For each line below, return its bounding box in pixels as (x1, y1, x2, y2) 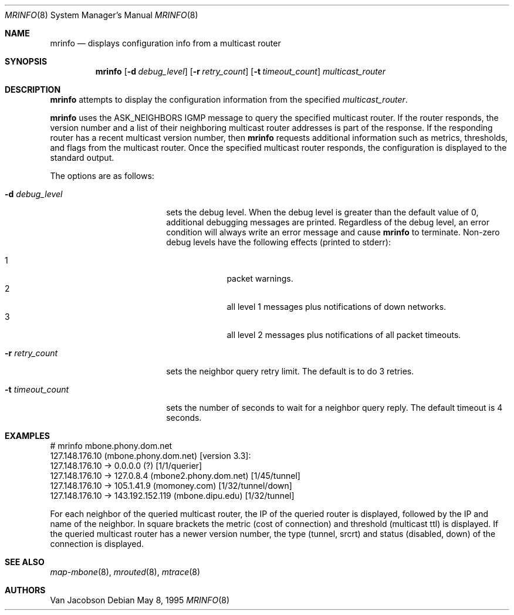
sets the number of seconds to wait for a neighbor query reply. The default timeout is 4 (166, 403, 503, 413)
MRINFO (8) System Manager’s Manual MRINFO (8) (5, 10, 198, 20)
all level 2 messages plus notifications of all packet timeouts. (226, 330, 461, 340)
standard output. (50, 153, 114, 163)
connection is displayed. (50, 539, 144, 549)
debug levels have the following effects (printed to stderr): (166, 237, 391, 247)
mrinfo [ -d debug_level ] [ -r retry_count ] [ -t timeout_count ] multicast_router (95, 66, 386, 76)
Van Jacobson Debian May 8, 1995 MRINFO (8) (50, 595, 230, 605)
